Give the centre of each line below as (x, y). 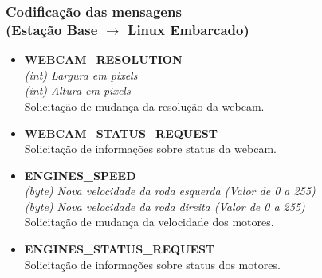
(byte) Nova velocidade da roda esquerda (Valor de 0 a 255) (170, 191)
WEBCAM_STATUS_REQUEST (121, 133)
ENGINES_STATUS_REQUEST (120, 249)
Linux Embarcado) (188, 29)
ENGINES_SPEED (80, 175)
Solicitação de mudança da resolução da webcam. (144, 106)
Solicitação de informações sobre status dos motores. (152, 264)
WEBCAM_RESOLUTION (103, 59)
